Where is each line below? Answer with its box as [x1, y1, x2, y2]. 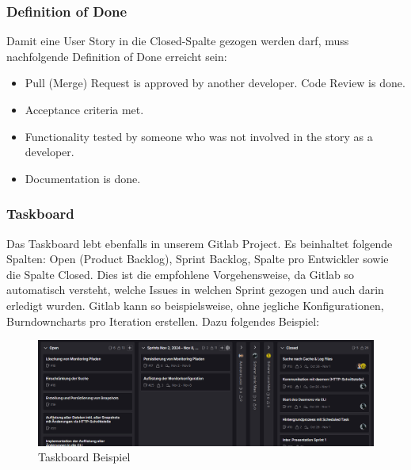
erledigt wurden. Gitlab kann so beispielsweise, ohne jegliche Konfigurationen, [6, 296, 384, 313]
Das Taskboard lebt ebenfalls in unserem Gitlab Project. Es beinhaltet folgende [6, 235, 393, 251]
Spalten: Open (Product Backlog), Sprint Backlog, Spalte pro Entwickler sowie [6, 250, 389, 267]
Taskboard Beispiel [38, 449, 131, 465]
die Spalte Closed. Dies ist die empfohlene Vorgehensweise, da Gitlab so [6, 266, 355, 282]
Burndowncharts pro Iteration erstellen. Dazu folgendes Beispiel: [6, 312, 320, 329]
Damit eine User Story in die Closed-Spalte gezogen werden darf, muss [6, 32, 349, 49]
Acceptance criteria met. [25, 101, 144, 117]
